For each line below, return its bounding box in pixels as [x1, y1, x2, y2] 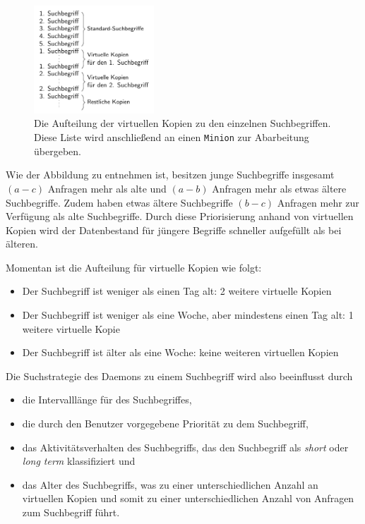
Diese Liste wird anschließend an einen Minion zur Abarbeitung [34, 130, 309, 145]
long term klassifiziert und [22, 453, 136, 468]
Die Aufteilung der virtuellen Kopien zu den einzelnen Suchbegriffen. [34, 116, 331, 130]
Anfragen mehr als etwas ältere [212, 181, 347, 195]
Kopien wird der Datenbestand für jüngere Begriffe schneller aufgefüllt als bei [6, 222, 342, 237]
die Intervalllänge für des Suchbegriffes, [22, 392, 192, 407]
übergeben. [34, 143, 81, 158]
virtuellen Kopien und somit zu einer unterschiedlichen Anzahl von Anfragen [22, 491, 354, 506]
